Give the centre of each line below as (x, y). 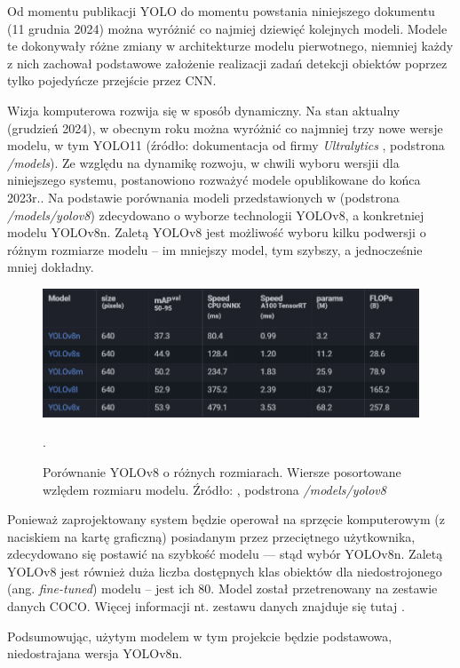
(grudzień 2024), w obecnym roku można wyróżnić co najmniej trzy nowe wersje (225, 127)
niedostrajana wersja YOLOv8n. (95, 653)
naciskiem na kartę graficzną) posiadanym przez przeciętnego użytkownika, (211, 536)
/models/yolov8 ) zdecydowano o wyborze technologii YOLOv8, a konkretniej (216, 215)
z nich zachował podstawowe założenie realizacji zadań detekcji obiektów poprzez (227, 63)
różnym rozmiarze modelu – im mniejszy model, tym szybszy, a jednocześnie (215, 249)
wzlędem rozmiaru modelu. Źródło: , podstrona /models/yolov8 (214, 489)
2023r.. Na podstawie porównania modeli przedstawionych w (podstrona (203, 197)
